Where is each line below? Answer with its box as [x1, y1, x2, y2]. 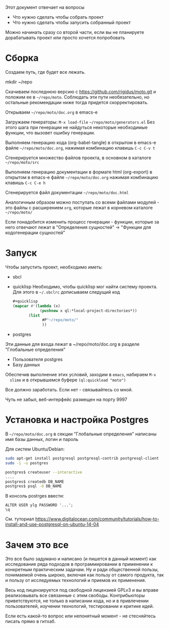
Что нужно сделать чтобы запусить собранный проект [12, 20, 131, 25]
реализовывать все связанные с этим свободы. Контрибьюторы [5, 593, 145, 599]
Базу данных [12, 362, 40, 368]
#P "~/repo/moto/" [42, 318, 79, 323]
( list [28, 313, 40, 318]
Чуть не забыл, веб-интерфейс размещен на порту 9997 [5, 396, 128, 402]
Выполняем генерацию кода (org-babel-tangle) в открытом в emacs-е [5, 139, 156, 146]
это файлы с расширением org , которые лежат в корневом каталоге [5, 204, 153, 210]
